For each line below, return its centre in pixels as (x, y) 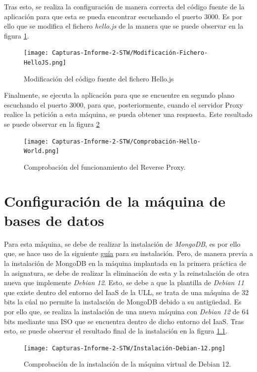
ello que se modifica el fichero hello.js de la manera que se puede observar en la (124, 26)
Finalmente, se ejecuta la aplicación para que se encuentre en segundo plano (119, 95)
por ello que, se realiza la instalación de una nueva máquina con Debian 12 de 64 (127, 312)
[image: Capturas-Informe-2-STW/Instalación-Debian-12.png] (125, 348)
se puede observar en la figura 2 (52, 124)
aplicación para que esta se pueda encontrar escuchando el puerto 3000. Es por (123, 16)
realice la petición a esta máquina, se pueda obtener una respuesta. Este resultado (128, 114)
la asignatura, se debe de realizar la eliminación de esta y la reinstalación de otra (127, 273)
